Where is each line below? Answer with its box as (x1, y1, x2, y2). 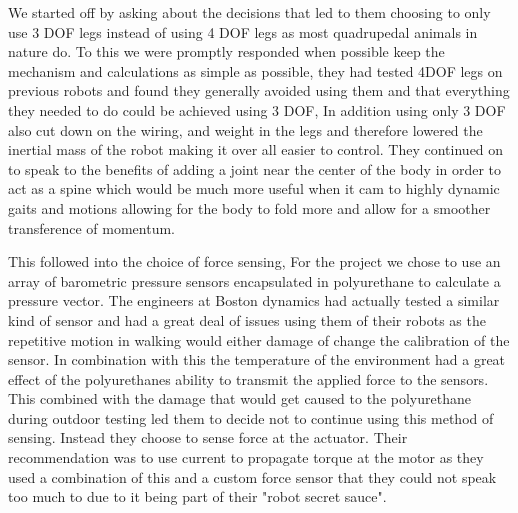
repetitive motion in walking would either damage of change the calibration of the (8, 329, 510, 350)
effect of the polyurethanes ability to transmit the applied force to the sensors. (8, 368, 489, 389)
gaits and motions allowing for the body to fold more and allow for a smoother (8, 197, 491, 218)
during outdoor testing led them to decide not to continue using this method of (8, 407, 494, 428)
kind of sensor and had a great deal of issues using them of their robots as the (8, 309, 486, 330)
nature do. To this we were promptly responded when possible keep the (8, 41, 445, 62)
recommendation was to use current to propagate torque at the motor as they (8, 447, 484, 468)
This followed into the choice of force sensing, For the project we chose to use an (8, 251, 501, 272)
